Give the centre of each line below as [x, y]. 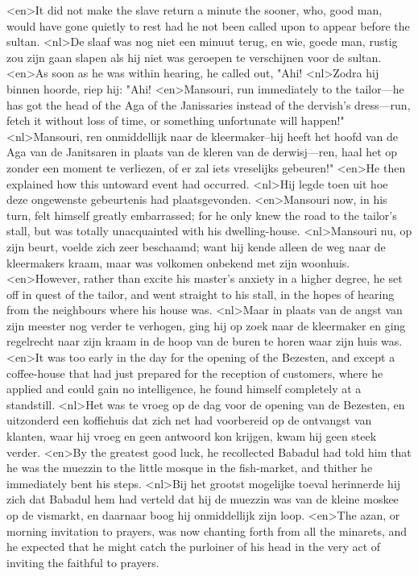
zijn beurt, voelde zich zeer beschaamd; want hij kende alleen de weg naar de [196, 246]
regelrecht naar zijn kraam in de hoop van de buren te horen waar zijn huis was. [205, 341]
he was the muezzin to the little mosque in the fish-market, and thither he [190, 468]
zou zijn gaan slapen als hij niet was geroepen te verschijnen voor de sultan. [194, 57]
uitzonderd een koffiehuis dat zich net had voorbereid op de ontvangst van [189, 420]
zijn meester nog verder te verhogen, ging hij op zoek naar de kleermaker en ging [206, 325]
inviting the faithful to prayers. [83, 562]
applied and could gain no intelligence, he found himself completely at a [184, 389]
